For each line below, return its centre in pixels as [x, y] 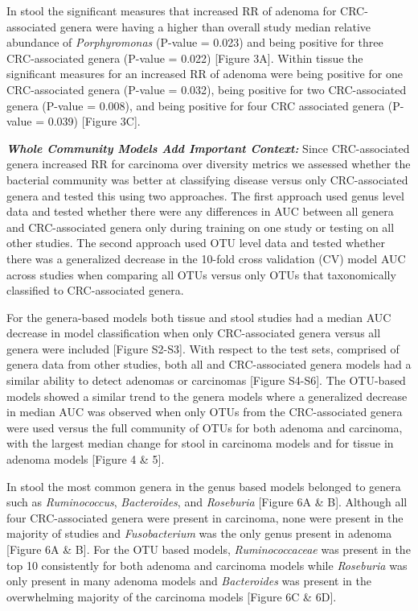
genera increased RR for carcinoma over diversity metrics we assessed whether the [209, 164]
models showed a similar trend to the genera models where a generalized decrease [207, 396]
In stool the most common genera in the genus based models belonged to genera [204, 486]
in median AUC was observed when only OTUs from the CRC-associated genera [205, 412]
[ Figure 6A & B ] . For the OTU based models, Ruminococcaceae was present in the [209, 549]
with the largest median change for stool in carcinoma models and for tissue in [200, 443]
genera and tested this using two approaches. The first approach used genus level [205, 195]
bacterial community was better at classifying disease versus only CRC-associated [207, 179]
